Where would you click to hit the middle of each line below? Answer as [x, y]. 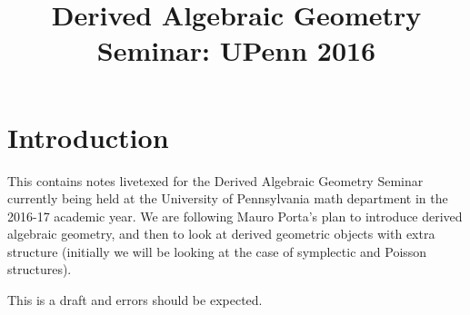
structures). [40, 269]
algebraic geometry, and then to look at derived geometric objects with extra [221, 234]
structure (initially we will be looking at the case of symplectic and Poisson [217, 251]
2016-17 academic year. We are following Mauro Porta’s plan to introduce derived [235, 216]
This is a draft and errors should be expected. [135, 300]
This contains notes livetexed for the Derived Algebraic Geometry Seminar [215, 180]
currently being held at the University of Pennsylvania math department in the [228, 198]
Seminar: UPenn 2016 [236, 50]
